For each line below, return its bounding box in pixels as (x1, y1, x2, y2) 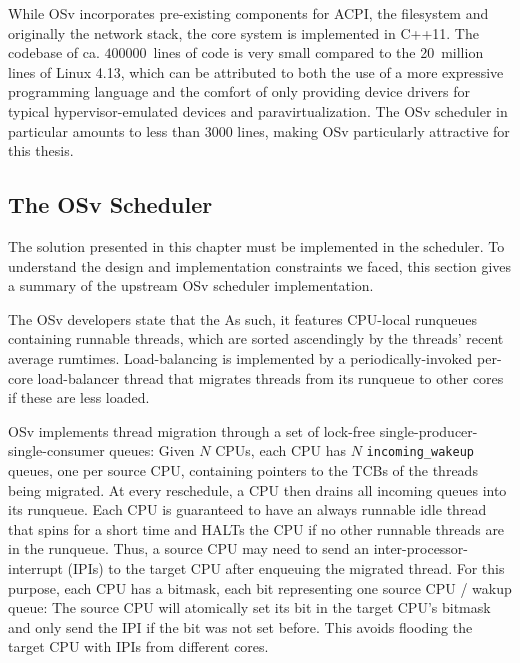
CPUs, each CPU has (215, 440, 347, 461)
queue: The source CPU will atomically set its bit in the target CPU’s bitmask (8, 597, 491, 618)
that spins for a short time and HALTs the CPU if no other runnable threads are (8, 518, 505, 539)
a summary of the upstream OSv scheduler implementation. (8, 275, 374, 296)
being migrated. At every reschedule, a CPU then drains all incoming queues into (8, 479, 507, 500)
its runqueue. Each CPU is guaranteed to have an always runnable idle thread (8, 499, 487, 520)
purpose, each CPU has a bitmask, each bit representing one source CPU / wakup (8, 577, 512, 598)
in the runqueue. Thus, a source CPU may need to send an (8, 538, 369, 559)
